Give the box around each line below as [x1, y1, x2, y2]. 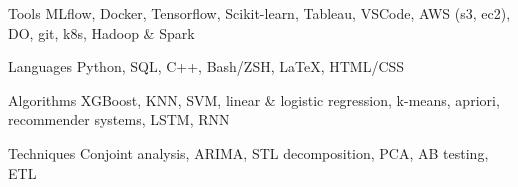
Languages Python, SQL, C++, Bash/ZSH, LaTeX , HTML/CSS [8, 56, 405, 77]
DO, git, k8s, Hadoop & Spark [8, 22, 195, 43]
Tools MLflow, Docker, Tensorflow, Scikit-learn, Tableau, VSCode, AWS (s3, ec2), [8, 3, 511, 23]
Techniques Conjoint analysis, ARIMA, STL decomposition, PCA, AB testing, [8, 142, 489, 163]
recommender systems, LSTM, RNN [8, 109, 230, 130]
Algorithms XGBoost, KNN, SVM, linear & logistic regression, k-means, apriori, [8, 89, 500, 110]
